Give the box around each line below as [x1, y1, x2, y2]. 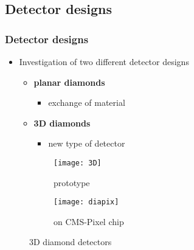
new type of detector [48, 137, 125, 150]
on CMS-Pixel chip [54, 215, 124, 227]
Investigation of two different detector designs [19, 55, 189, 68]
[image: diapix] [54, 198, 119, 207]
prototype [54, 176, 90, 189]
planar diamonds [33, 75, 105, 88]
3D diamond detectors [29, 235, 112, 248]
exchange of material [48, 96, 125, 109]
